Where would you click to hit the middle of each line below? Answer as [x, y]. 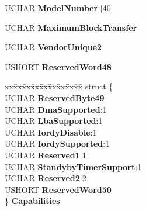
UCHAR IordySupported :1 [57, 143]
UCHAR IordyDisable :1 [51, 132]
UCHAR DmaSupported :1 [56, 109]
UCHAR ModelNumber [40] [59, 8]
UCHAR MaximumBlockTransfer [71, 27]
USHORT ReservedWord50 [58, 189]
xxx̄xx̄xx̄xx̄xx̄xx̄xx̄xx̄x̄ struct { [59, 86]
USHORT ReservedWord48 [58, 66]
